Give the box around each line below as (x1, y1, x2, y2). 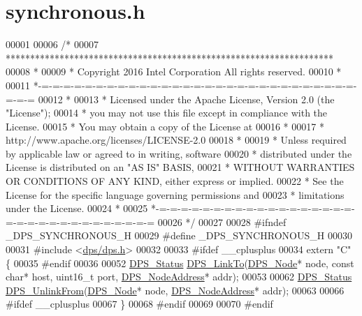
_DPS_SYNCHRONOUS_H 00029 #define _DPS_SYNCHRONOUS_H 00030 (6, 228, 352, 243)
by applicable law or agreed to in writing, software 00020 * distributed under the (6, 146, 352, 160)
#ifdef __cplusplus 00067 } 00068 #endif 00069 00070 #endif (6, 296, 273, 311)
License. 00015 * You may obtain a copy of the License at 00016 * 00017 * (6, 119, 324, 133)
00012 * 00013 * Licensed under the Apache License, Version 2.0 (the (38, 91, 335, 106)
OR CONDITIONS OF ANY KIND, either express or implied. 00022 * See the (6, 174, 344, 188)
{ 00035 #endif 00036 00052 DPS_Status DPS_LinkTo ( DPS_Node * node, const (6, 255, 354, 270)
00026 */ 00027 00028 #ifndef (157, 214, 287, 229)
